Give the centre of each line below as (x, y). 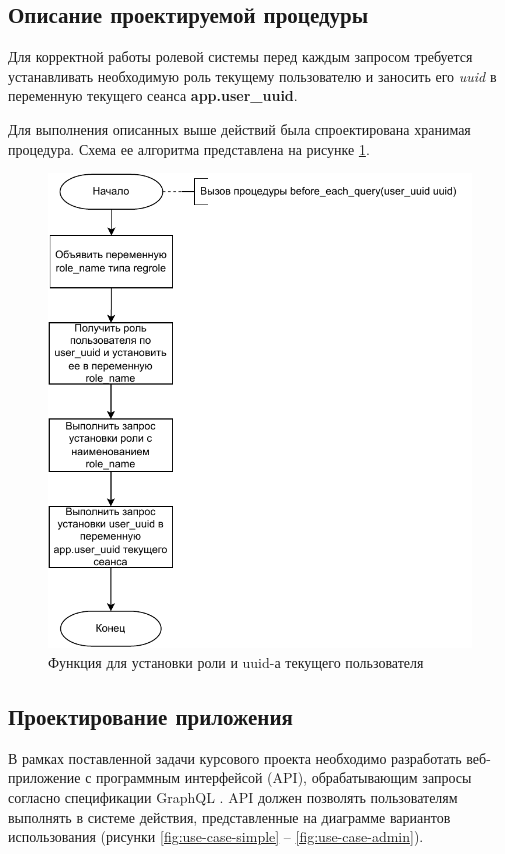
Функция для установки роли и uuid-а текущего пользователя (236, 662)
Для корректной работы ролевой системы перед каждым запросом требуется (240, 56)
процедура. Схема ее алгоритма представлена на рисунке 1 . (189, 148)
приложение (44, 777)
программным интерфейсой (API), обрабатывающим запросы (284, 777)
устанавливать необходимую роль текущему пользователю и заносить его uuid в (252, 75)
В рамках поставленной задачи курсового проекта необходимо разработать (235, 757)
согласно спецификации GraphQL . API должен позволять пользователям (233, 797)
